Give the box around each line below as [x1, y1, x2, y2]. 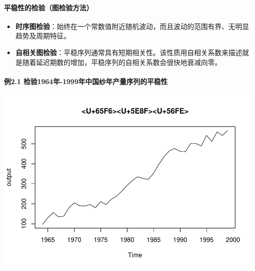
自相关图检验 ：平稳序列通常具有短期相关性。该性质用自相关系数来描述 [15, 47, 242, 57]
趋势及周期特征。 [15, 30, 71, 41]
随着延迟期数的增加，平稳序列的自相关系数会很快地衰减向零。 [22, 57, 222, 67]
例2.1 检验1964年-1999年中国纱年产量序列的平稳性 [4, 76, 168, 86]
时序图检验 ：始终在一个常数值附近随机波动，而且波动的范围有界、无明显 [15, 21, 249, 31]
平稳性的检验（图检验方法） [4, 2, 93, 12]
